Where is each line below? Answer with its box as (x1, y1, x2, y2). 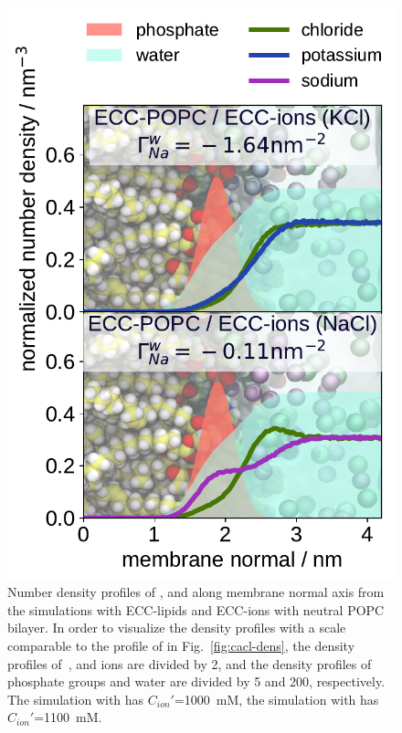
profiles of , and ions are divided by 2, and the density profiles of (7, 654, 372, 673)
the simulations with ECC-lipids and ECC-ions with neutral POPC (7, 600, 385, 619)
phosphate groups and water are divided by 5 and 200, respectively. (7, 672, 386, 691)
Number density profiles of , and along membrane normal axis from (7, 582, 385, 602)
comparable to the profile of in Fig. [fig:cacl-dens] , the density (7, 636, 355, 655)
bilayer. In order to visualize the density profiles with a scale (7, 618, 346, 637)
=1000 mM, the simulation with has (174, 689, 379, 708)
